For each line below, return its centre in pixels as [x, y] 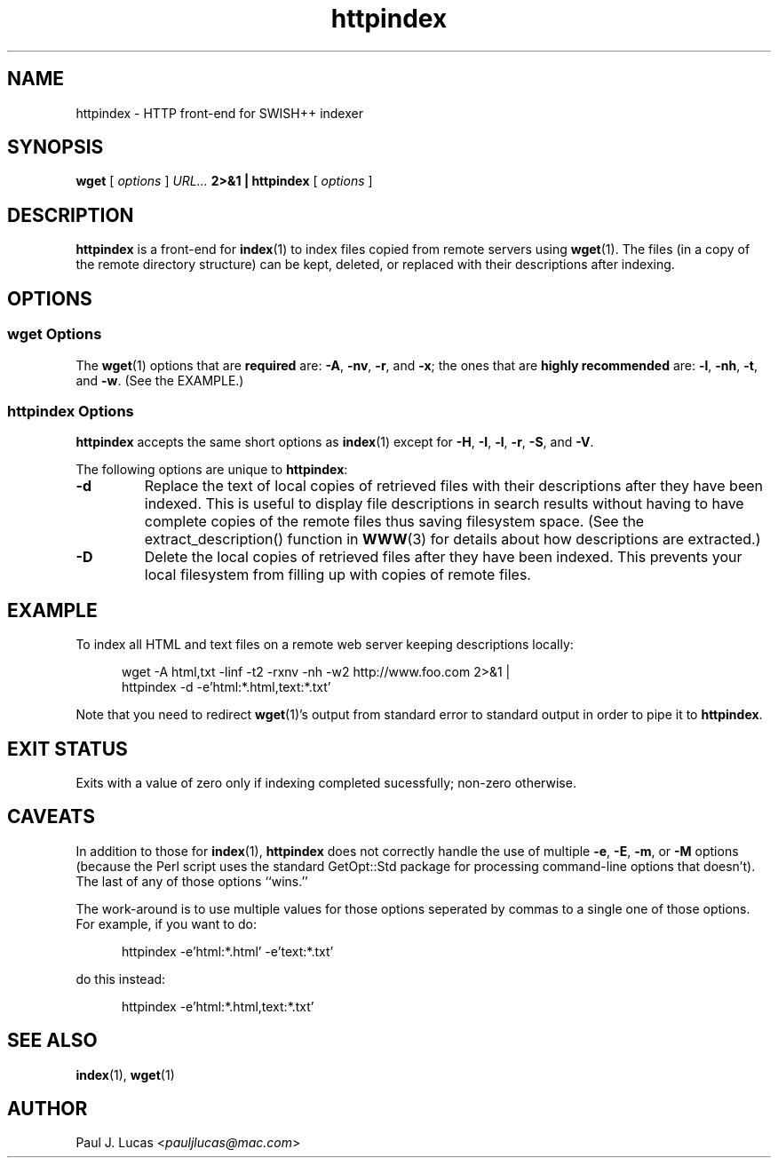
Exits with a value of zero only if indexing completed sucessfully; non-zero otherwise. [326, 782]
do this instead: [121, 979]
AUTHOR [48, 1109]
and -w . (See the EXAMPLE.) [160, 380]
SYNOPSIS [56, 147]
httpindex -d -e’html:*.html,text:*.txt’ [226, 687]
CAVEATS [51, 817]
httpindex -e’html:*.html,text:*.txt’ [218, 1006]
